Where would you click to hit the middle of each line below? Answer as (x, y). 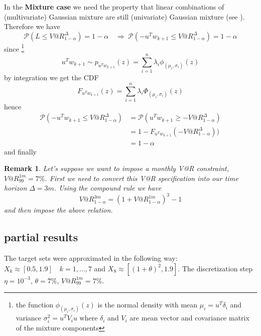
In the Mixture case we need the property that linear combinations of (114, 7)
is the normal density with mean (148, 305)
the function (35, 305)
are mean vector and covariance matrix (189, 318)
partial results (41, 237)
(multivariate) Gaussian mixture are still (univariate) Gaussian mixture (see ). (124, 16)
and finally (20, 151)
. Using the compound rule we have (108, 188)
